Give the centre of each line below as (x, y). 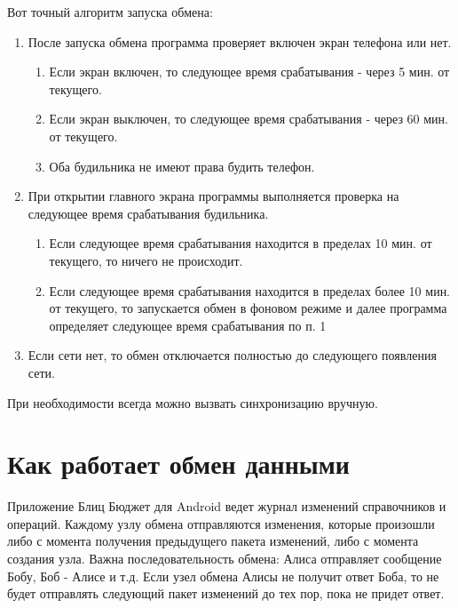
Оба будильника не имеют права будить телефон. (182, 166)
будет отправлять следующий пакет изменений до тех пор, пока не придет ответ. (226, 593)
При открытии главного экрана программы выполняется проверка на (213, 196)
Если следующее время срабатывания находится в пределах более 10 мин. (250, 290)
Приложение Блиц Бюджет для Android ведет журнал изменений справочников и (227, 506)
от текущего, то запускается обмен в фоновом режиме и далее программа (248, 308)
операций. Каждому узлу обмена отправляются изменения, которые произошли (221, 523)
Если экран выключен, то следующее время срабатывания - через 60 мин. (249, 119)
